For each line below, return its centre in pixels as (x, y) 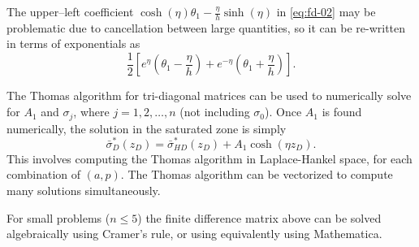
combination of (44, 174)
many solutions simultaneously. (84, 191)
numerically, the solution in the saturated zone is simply (147, 128)
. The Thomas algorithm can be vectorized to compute (257, 174)
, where (91, 112)
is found (342, 112)
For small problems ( (58, 217)
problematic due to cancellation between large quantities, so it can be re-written (206, 27)
